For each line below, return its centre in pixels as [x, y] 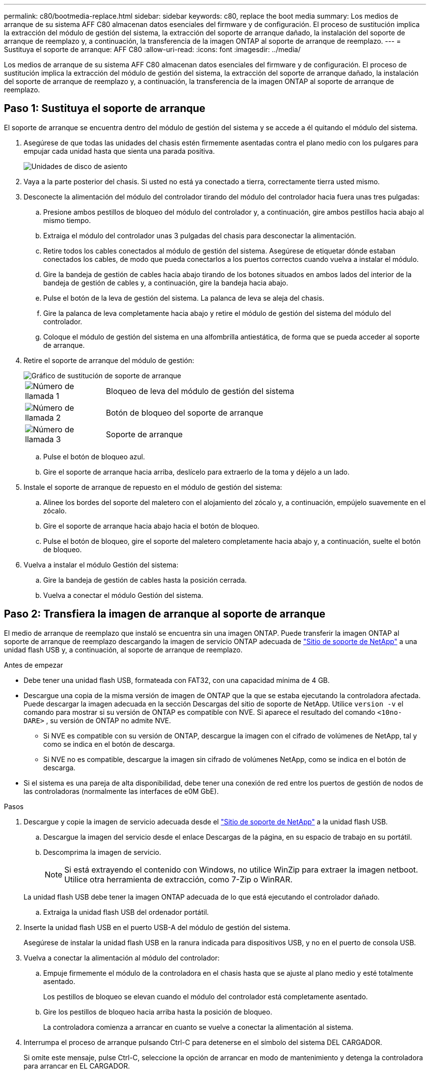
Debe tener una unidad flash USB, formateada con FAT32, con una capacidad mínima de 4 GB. [177, 680]
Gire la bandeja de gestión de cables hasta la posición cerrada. [145, 580]
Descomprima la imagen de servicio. [102, 852]
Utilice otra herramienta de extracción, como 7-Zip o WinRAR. [178, 879]
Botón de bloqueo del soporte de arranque [185, 412]
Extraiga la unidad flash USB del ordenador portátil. [126, 912]
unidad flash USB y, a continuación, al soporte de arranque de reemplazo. [123, 649]
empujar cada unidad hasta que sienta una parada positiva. [119, 151]
